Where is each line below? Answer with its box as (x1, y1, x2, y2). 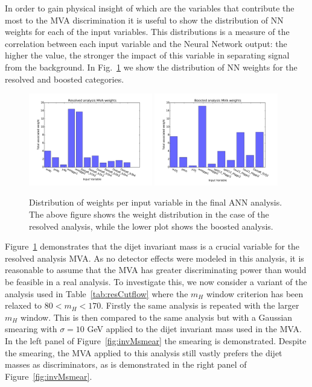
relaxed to (5, 299, 42, 312)
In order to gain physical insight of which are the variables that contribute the (5, 2, 294, 14)
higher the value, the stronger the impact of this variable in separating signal (5, 49, 290, 61)
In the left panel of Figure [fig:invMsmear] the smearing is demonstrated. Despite (5, 334, 307, 347)
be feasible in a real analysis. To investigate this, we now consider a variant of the (5, 275, 307, 288)
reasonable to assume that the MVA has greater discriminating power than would (5, 263, 307, 276)
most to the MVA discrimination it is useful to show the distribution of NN (5, 13, 284, 26)
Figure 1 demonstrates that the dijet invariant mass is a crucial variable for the (5, 240, 300, 253)
